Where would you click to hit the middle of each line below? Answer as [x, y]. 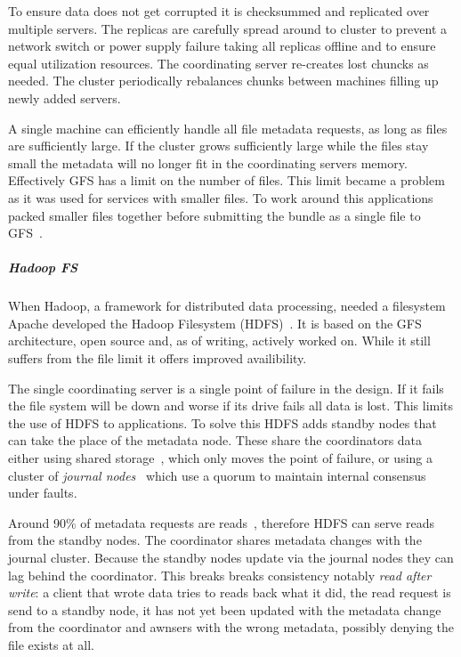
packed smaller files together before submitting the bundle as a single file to [214, 215]
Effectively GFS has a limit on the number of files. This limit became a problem [226, 180]
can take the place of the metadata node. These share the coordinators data [215, 440]
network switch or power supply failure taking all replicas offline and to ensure [222, 46]
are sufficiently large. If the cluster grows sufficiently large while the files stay [218, 146]
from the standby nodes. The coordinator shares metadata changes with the [215, 540]
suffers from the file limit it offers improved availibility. [158, 358]
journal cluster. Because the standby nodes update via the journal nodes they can [231, 557]
